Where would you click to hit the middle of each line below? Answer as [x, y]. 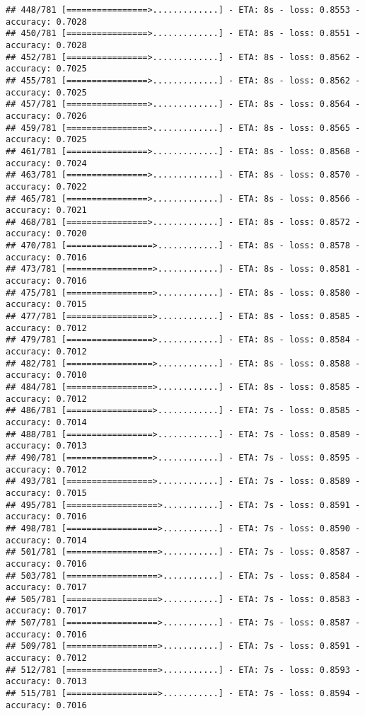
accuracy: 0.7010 [46, 375]
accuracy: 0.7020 [46, 234]
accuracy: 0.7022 [46, 186]
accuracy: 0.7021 [46, 210]
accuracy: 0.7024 [46, 163]
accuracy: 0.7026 [46, 116]
